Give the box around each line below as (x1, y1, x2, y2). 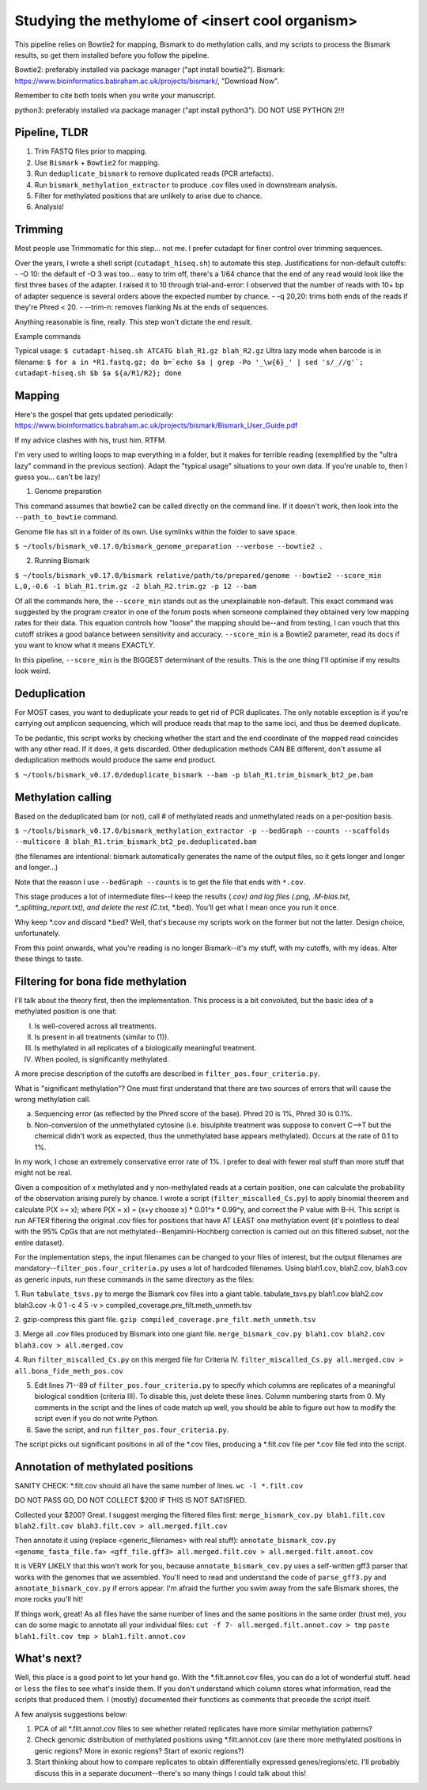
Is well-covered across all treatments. (34, 1021, 157, 1031)
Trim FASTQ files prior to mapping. (34, 146, 147, 156)
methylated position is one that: (14, 1006, 118, 1017)
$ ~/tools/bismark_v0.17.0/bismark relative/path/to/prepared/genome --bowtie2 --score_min (14, 571, 382, 580)
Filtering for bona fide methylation (14, 975, 187, 988)
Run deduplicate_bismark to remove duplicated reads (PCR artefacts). (34, 169, 274, 178)
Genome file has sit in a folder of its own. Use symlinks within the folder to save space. (14, 526, 297, 536)
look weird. (14, 666, 51, 675)
